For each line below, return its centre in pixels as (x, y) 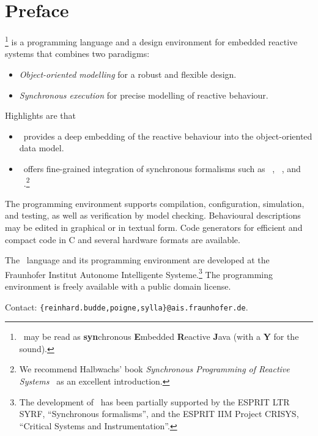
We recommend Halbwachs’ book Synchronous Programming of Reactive (154, 369)
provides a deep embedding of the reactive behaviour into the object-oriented (168, 136)
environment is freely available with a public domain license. (118, 286)
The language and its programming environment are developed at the (137, 260)
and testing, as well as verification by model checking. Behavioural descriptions (153, 215)
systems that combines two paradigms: (77, 54)
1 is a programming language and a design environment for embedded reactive (151, 41)
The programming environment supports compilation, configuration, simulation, (155, 203)
